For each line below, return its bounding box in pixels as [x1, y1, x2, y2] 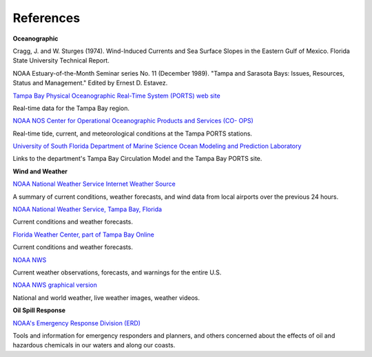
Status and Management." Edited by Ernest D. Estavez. [12, 79, 168, 87]
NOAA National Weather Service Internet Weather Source [12, 180, 176, 188]
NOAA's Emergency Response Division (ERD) [12, 318, 141, 327]
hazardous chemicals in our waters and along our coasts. [12, 341, 176, 349]
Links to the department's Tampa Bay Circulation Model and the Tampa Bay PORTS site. [12, 155, 262, 163]
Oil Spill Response [12, 306, 65, 314]
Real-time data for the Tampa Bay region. [12, 104, 130, 112]
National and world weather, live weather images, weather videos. [12, 293, 200, 302]
